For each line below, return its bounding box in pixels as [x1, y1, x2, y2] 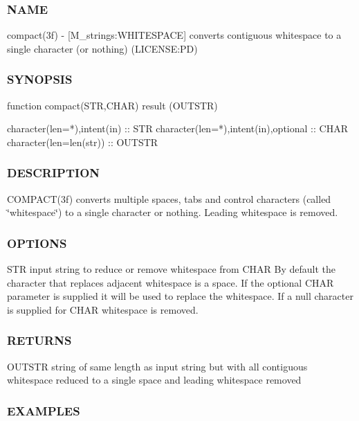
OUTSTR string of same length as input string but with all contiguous [7, 359, 308, 373]
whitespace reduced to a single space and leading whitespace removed [7, 373, 302, 387]
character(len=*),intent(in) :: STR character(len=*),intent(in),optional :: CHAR [7, 121, 348, 136]
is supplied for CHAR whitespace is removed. [7, 302, 199, 316]
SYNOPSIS [7, 71, 73, 88]
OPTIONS [7, 234, 67, 251]
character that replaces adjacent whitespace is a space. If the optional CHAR [7, 275, 334, 289]
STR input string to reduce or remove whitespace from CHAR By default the [7, 262, 335, 276]
